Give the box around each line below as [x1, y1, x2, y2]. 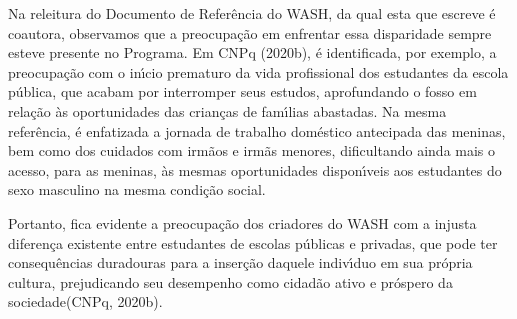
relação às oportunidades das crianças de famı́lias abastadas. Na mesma [8, 100, 447, 121]
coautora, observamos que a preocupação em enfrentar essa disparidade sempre [8, 22, 492, 43]
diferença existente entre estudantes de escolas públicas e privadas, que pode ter [8, 232, 498, 253]
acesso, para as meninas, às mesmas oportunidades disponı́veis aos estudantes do [8, 159, 502, 180]
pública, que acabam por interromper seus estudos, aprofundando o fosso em [8, 81, 477, 102]
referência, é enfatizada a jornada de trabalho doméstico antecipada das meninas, [8, 120, 506, 141]
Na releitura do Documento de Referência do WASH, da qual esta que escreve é [8, 3, 496, 23]
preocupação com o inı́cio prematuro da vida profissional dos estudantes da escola [8, 61, 509, 82]
